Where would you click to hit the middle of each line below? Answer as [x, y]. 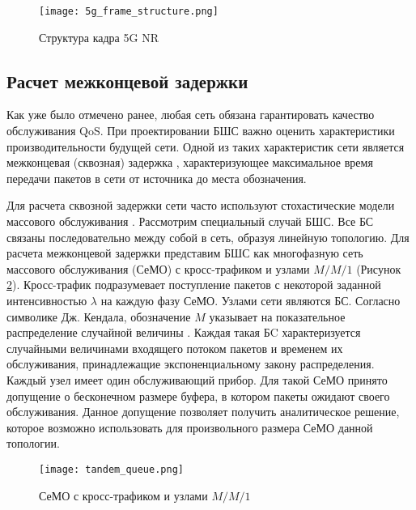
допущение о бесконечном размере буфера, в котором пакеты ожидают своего [198, 395]
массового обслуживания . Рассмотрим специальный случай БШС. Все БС [190, 221]
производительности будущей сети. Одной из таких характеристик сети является [206, 146]
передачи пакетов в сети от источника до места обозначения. [157, 178]
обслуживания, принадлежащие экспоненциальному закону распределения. [191, 364]
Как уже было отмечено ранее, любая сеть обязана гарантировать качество [191, 115]
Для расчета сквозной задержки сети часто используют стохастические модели [201, 205]
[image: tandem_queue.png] [111, 469]
